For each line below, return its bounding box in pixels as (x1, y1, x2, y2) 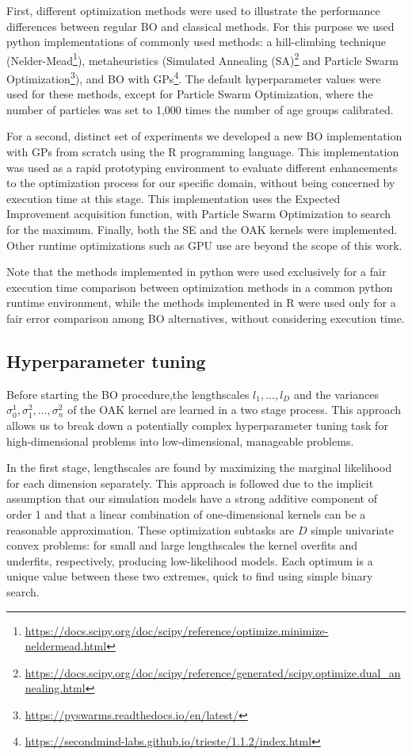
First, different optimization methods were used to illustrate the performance (6, 2, 380, 18)
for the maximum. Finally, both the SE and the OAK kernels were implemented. (6, 221, 398, 238)
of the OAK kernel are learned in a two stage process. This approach (67, 401, 401, 418)
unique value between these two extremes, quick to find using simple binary (6, 568, 373, 584)
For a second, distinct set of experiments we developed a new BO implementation (6, 128, 402, 144)
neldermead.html (25, 638, 107, 654)
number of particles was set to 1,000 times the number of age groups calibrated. (6, 101, 394, 117)
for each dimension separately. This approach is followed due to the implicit (6, 474, 374, 491)
